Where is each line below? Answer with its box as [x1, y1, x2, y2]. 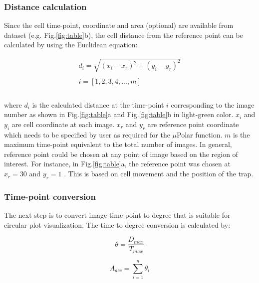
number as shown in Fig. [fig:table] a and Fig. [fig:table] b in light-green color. [4, 109, 234, 120]
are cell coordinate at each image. [11, 119, 115, 129]
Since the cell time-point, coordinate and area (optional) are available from [4, 20, 234, 30]
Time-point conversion [4, 190, 96, 202]
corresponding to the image [171, 99, 255, 110]
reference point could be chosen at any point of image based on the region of [4, 148, 238, 159]
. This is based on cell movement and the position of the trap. [64, 168, 254, 179]
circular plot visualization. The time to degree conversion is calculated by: [4, 219, 231, 230]
